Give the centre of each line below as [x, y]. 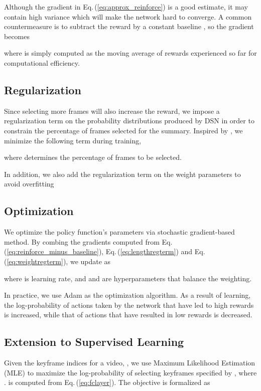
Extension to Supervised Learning [94, 342]
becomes [17, 36]
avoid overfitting [29, 184]
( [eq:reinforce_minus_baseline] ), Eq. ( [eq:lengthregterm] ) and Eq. [105, 251]
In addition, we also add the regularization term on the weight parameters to [122, 174]
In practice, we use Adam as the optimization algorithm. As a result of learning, [127, 295]
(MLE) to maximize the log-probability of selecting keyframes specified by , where [130, 372]
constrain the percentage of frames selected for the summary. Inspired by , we [123, 130]
